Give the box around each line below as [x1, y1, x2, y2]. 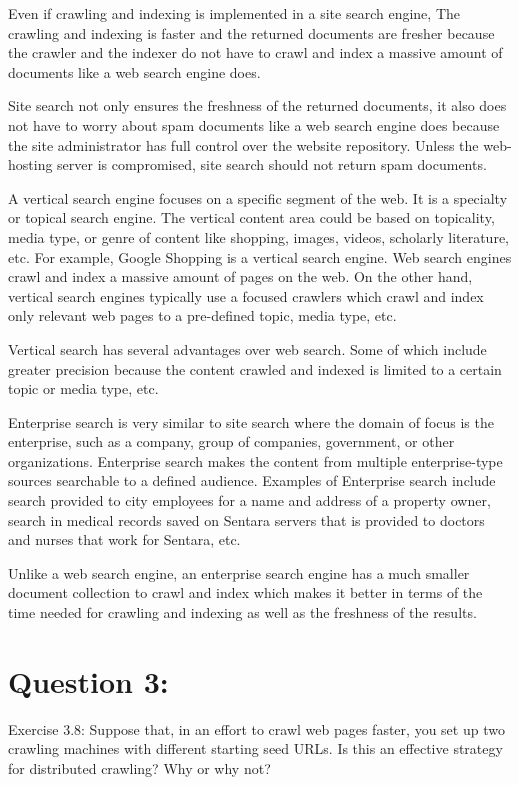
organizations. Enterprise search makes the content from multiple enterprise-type [8, 450, 503, 471]
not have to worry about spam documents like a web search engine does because [8, 114, 500, 135]
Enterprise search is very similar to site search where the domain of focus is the [8, 411, 494, 432]
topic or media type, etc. [8, 378, 159, 399]
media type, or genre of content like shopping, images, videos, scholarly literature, [8, 226, 510, 247]
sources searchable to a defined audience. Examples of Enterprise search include [8, 470, 496, 491]
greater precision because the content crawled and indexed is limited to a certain [8, 358, 502, 379]
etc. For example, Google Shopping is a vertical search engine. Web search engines [8, 246, 512, 267]
